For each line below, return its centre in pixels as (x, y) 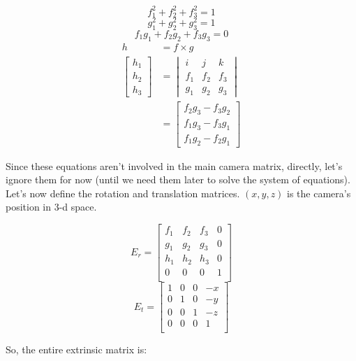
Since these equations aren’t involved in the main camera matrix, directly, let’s (174, 165)
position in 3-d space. (51, 207)
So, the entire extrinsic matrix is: (76, 349)
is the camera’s (319, 193)
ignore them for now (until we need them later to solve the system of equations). (178, 179)
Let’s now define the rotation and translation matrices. (123, 193)
